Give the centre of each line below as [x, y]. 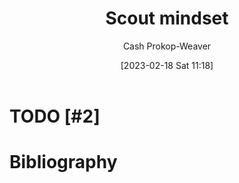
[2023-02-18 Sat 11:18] [167, 65]
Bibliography [63, 162]
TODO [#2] [55, 116]
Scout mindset [167, 18]
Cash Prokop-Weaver [167, 46]
